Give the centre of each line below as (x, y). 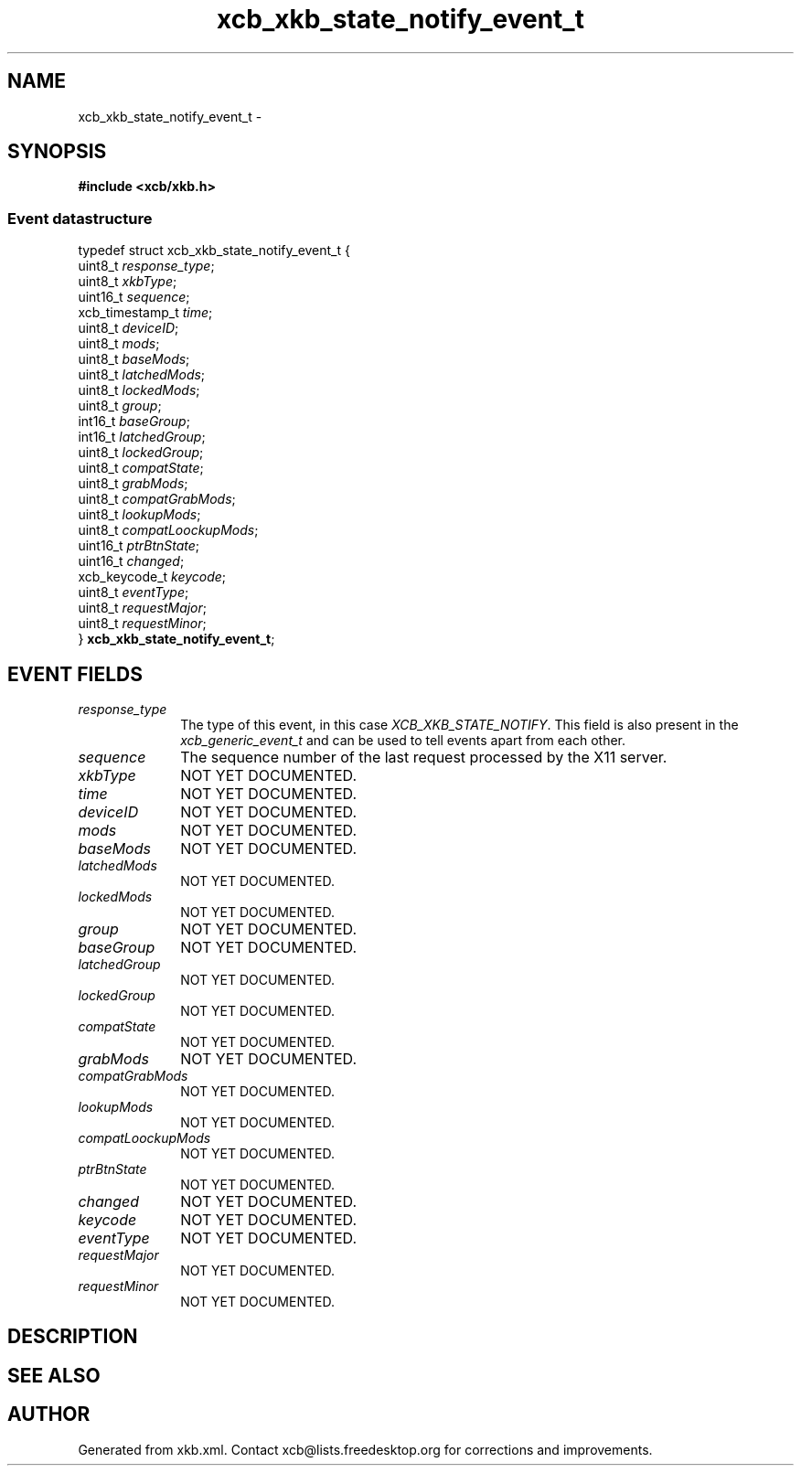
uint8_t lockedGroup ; (141, 453)
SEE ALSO (54, 1375)
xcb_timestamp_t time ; (145, 313)
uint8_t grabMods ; (133, 484)
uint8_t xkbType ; (128, 282)
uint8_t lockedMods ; (139, 390)
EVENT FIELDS (75, 674)
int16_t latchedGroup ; (142, 437)
